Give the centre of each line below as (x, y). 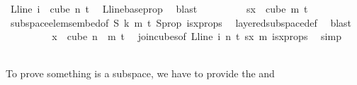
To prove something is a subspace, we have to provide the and (140, 73)
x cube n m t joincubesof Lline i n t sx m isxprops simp (197, 36)
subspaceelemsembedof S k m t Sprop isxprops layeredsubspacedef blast (181, 22)
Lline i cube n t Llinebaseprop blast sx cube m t (159, 8)
